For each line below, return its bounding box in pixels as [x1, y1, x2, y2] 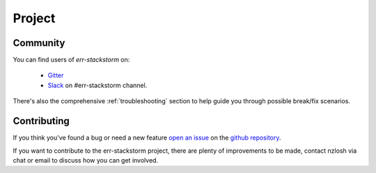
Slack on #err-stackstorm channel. [47, 81, 148, 89]
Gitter [47, 71, 64, 80]
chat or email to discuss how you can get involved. [13, 156, 159, 164]
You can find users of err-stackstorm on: [13, 56, 130, 64]
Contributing [13, 115, 70, 127]
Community [13, 37, 65, 49]
